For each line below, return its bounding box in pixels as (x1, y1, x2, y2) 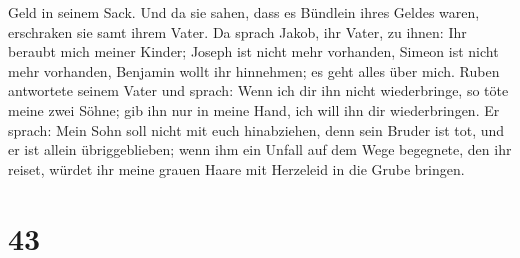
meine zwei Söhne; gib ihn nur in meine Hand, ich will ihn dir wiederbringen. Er (8, 99, 500, 120)
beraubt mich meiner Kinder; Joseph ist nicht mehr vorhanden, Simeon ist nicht (8, 41, 499, 62)
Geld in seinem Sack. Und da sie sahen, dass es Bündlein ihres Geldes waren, (8, 2, 480, 22)
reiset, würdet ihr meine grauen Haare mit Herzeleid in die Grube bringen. (8, 158, 465, 179)
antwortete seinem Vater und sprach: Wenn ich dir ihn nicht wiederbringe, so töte (8, 80, 509, 101)
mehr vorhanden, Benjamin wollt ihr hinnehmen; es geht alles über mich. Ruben (8, 60, 500, 81)
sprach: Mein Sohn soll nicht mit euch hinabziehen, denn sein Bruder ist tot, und (8, 119, 505, 140)
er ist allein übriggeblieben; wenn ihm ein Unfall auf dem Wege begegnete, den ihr (8, 139, 512, 160)
